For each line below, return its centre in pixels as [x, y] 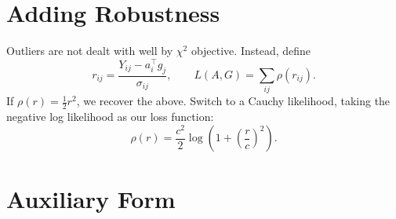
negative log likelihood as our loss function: [110, 117]
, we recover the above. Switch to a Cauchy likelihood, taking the [233, 101]
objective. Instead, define [251, 51]
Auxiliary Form [91, 198]
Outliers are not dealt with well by [90, 51]
